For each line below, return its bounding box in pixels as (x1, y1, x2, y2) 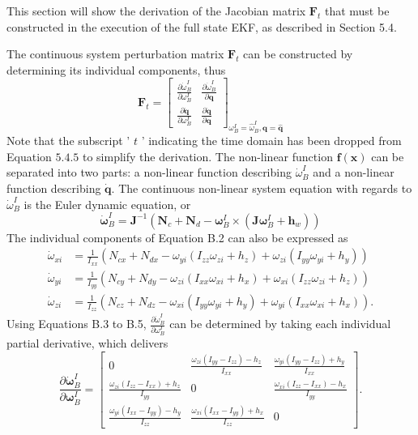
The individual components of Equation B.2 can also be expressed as (6, 228, 348, 245)
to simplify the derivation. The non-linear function (82, 147, 333, 164)
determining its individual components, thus (6, 61, 226, 78)
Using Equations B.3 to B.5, (6, 315, 147, 332)
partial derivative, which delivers (6, 334, 168, 351)
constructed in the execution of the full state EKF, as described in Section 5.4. (6, 18, 397, 35)
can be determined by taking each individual (169, 315, 391, 332)
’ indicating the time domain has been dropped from (141, 132, 402, 149)
